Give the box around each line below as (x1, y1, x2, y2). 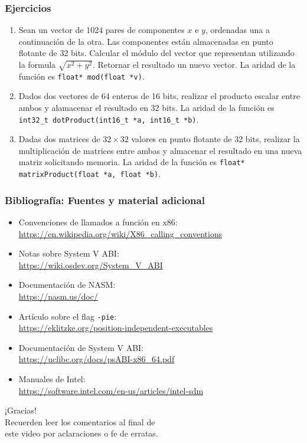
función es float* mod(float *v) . (18, 70, 145, 82)
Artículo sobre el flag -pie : (18, 310, 117, 322)
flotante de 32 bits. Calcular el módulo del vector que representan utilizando (18, 47, 295, 59)
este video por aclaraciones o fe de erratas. (5, 427, 158, 439)
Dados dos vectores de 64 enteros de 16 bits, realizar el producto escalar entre (18, 90, 300, 102)
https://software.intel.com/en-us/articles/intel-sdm (18, 384, 204, 396)
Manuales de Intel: (18, 372, 86, 385)
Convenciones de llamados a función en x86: (18, 215, 178, 228)
